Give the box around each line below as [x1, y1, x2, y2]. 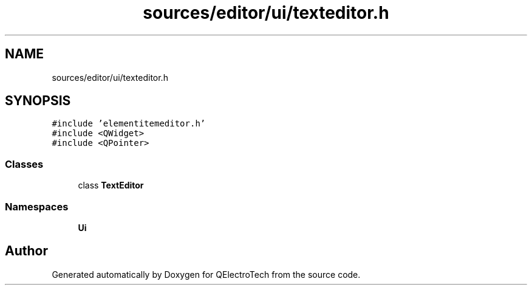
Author [5, 243, 48, 259]
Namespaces [5, 200, 69, 213]
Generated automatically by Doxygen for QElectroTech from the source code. [52, 269, 361, 280]
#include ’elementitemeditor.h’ [52, 119, 206, 129]
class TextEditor [78, 180, 144, 191]
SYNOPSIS [5, 93, 71, 109]
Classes [5, 157, 44, 170]
